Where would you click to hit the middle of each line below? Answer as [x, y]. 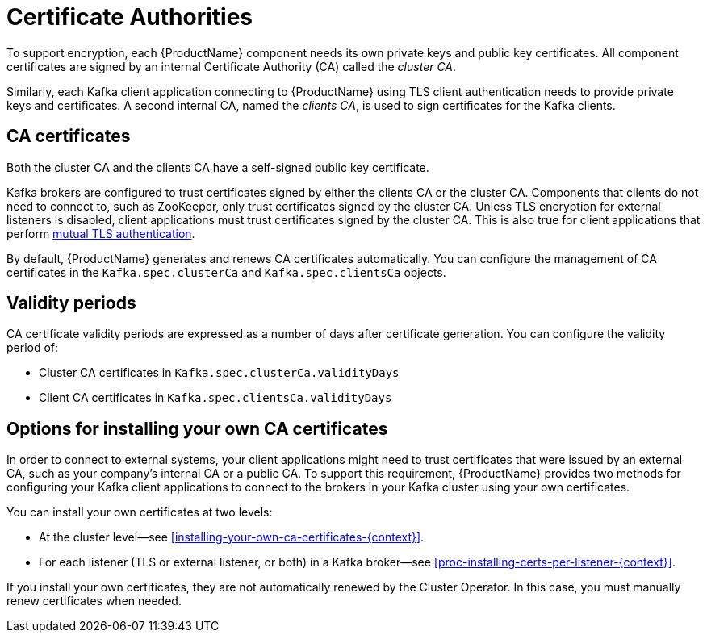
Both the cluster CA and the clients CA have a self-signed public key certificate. [218, 167]
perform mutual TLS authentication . [101, 233]
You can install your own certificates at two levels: [140, 512]
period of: [33, 348]
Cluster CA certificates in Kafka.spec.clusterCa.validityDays [219, 373]
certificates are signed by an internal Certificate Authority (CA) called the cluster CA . [232, 66]
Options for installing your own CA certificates [197, 428]
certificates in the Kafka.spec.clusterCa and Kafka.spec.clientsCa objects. [226, 272]
